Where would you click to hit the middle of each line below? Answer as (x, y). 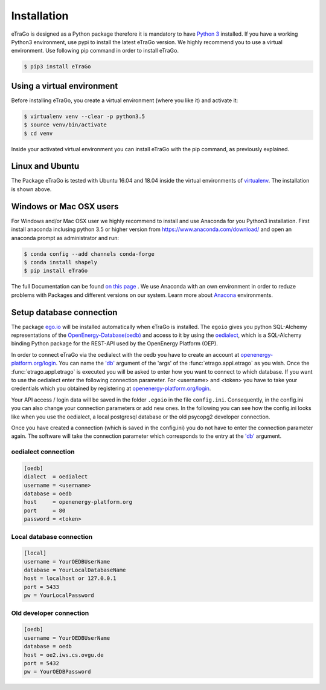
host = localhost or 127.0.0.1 (70, 578)
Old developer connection (50, 613)
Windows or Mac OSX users (65, 207)
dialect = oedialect (56, 477)
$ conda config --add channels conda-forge (89, 254)
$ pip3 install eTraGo (57, 67)
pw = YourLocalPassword (59, 595)
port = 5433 (42, 587)
